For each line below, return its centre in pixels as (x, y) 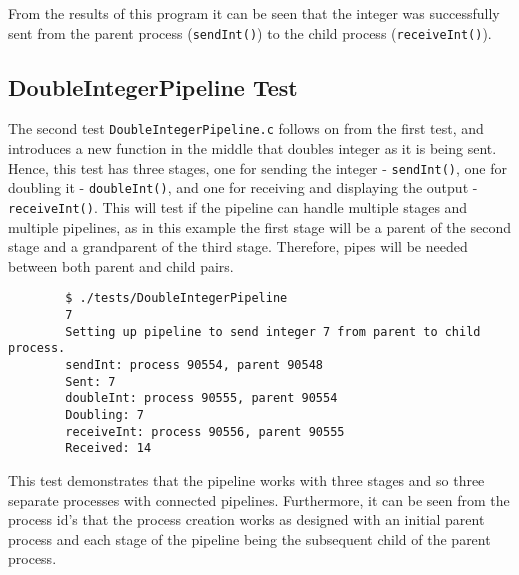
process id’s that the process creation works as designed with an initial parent (246, 519)
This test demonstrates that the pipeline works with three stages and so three (246, 480)
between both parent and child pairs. (121, 265)
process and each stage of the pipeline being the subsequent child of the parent (249, 538)
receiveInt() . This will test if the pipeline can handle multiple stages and (238, 207)
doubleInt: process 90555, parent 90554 (201, 398)
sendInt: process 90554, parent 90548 (194, 365)
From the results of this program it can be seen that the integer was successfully (254, 13)
